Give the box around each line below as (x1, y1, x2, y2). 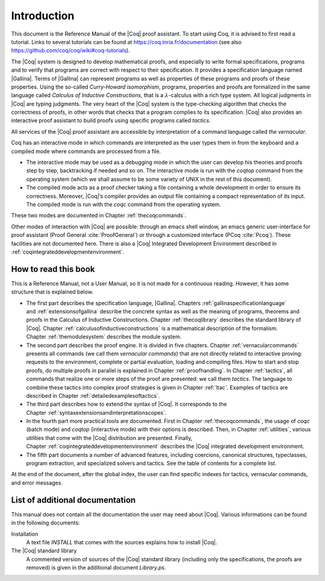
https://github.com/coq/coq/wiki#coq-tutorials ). (11, 47, 131, 54)
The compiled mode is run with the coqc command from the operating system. (26, 201, 221, 208)
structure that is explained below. (11, 288, 93, 295)
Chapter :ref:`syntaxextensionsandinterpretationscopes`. (26, 409, 167, 416)
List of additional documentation (11, 495, 136, 505)
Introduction (11, 9, 75, 22)
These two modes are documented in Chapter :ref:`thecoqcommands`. (11, 212, 187, 219)
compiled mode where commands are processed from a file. (11, 148, 161, 155)
